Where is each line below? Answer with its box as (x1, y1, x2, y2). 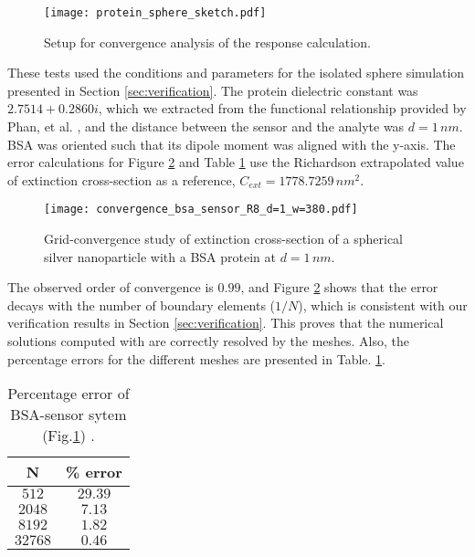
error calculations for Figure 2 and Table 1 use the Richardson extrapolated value (7, 152, 464, 172)
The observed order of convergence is (7, 278, 214, 297)
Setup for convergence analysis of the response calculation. (44, 32, 371, 51)
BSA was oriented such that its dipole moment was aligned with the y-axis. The (7, 134, 456, 153)
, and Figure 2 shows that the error (240, 278, 438, 297)
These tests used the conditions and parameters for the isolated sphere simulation (7, 63, 465, 82)
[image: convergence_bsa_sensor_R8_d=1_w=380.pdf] (44, 203, 358, 216)
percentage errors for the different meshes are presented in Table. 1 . (7, 349, 385, 368)
